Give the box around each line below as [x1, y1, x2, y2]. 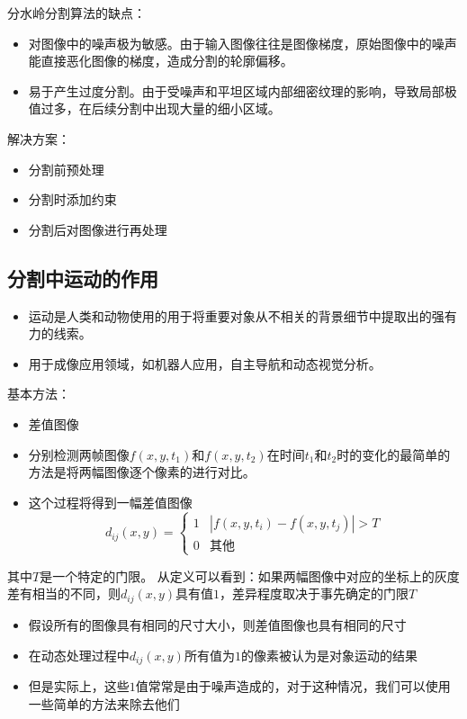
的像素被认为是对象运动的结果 [240, 645, 418, 664]
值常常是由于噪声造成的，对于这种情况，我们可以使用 [135, 676, 451, 695]
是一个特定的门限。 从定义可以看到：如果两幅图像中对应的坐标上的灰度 [40, 566, 460, 585]
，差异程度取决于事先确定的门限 [220, 584, 409, 603]
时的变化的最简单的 [337, 445, 451, 463]
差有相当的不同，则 [7, 584, 121, 603]
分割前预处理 [28, 159, 104, 178]
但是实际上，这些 [28, 676, 130, 695]
